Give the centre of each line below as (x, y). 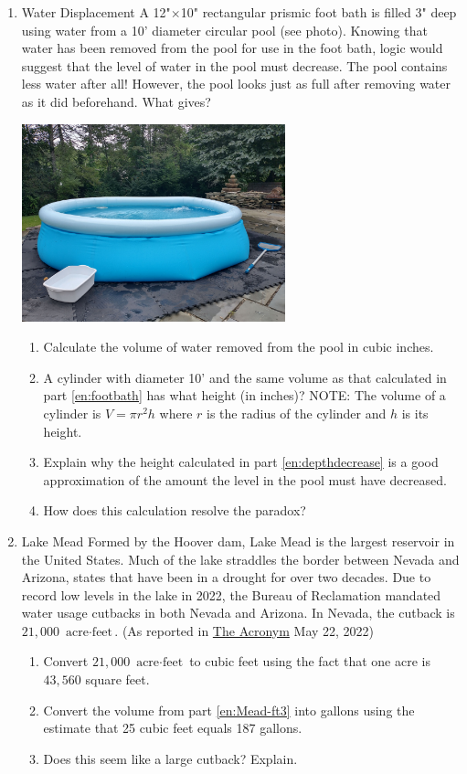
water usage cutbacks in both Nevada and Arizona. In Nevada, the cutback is (238, 613)
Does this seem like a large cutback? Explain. (170, 758)
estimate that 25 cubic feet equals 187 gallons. (173, 728)
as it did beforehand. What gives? (116, 101)
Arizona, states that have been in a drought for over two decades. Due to (226, 577)
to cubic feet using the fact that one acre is (310, 661)
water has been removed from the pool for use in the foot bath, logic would (232, 48)
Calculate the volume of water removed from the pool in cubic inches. (239, 347)
